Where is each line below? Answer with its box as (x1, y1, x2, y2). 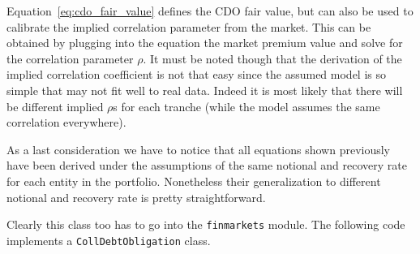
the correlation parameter (6, 50, 134, 67)
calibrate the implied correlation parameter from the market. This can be (6, 18, 371, 35)
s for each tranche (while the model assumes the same (113, 97, 380, 114)
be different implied (6, 97, 104, 114)
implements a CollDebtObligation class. (6, 231, 211, 248)
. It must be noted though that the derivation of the (143, 50, 402, 67)
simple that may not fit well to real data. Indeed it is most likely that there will (6, 81, 403, 98)
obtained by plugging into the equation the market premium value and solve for (6, 34, 403, 51)
